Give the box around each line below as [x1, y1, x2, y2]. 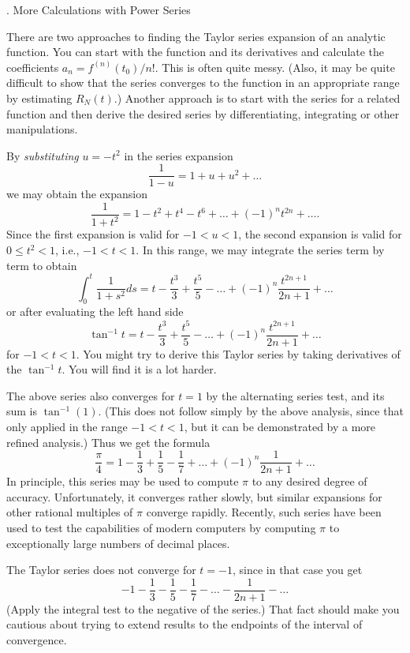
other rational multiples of [6, 504, 133, 520]
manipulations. [6, 121, 78, 137]
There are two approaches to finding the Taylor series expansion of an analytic [6, 28, 386, 44]
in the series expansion [124, 147, 233, 163]
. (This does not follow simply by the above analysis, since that [98, 403, 404, 419]
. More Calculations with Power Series [6, 2, 191, 17]
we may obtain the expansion [6, 186, 147, 202]
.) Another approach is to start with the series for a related [114, 89, 401, 106]
